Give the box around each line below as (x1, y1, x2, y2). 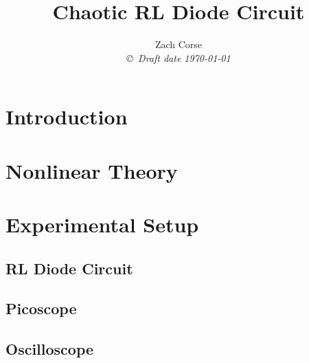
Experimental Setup (5, 210, 199, 239)
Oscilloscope (5, 338, 94, 360)
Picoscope (5, 298, 77, 319)
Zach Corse (154, 37, 203, 52)
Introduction (5, 102, 128, 131)
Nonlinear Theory (5, 156, 178, 184)
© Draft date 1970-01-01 (126, 50, 231, 65)
